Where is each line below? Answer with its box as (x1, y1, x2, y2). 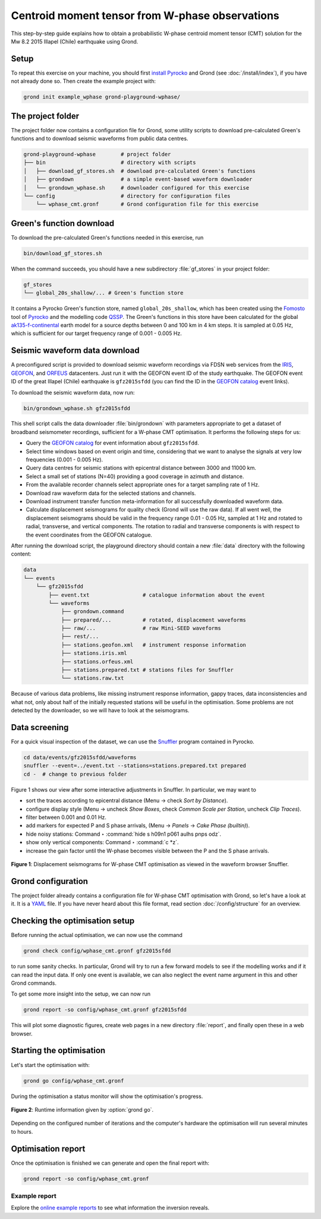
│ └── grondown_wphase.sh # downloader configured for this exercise (23, 184, 250, 191)
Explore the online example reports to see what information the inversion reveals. (11, 1204, 210, 1211)
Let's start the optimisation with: (11, 1061, 90, 1068)
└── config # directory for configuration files (23, 193, 231, 200)
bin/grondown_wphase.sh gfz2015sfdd (23, 405, 131, 411)
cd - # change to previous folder (23, 771, 127, 777)
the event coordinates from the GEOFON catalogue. (26, 531, 153, 538)
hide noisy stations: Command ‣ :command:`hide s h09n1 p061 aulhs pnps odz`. (26, 830, 221, 838)
